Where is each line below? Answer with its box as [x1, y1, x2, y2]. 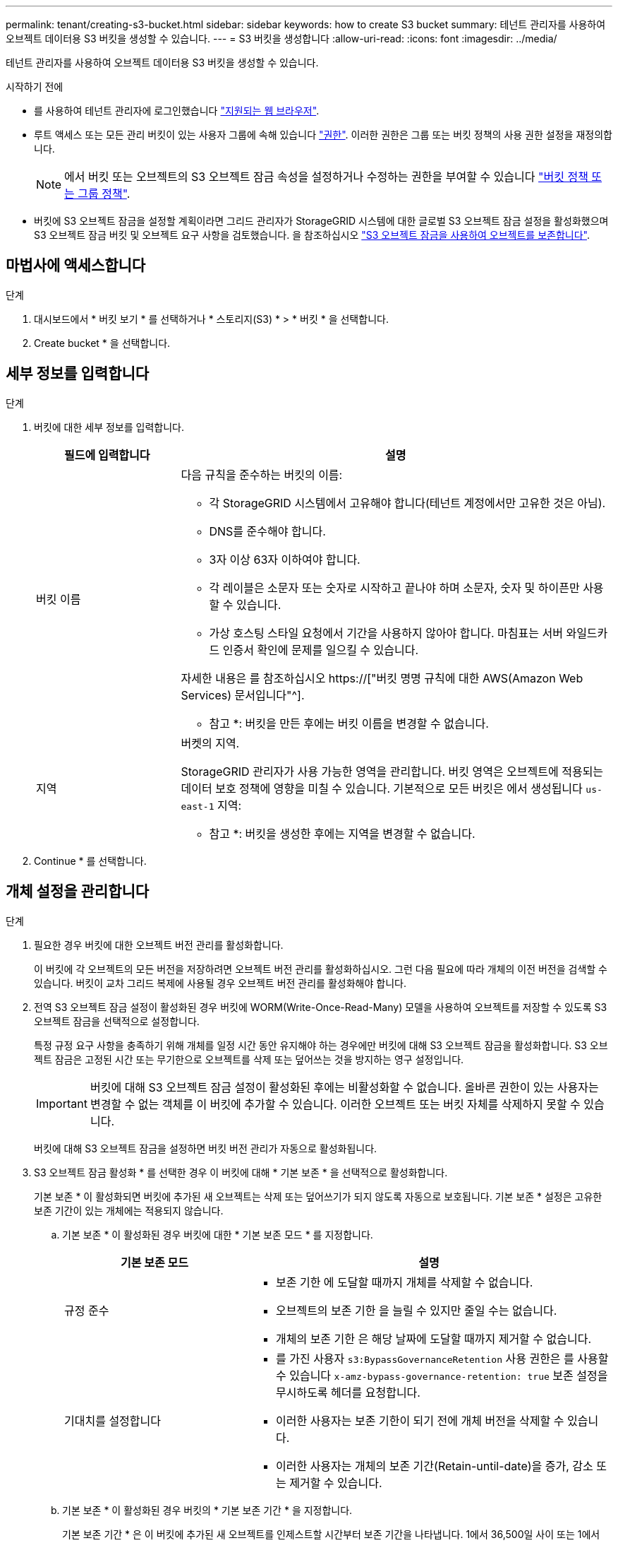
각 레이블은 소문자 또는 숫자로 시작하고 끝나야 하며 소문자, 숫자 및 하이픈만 [209, 580, 580, 595]
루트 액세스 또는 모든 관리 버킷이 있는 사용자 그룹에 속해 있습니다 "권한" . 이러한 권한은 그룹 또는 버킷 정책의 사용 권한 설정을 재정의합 [34, 129, 612, 141]
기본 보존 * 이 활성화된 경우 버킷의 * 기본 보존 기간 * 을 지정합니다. [62, 1503, 353, 1516]
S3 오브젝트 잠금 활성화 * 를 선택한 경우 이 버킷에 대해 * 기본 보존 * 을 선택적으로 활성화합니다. [34, 1166, 448, 1178]
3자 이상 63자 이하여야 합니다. [209, 552, 360, 567]
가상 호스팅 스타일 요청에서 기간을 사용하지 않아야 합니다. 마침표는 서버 [209, 625, 563, 640]
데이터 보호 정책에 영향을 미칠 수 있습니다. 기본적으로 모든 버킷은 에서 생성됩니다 [181, 781, 583, 796]
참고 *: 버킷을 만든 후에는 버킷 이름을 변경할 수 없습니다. [209, 716, 489, 731]
